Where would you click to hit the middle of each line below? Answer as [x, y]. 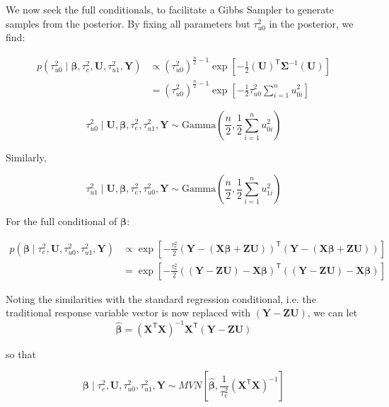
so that [21, 354]
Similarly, [26, 157]
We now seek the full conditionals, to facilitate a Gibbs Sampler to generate [170, 9]
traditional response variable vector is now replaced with [128, 313]
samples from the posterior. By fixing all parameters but [128, 23]
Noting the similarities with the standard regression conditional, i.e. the [161, 298]
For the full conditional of [62, 221]
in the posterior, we [311, 23]
